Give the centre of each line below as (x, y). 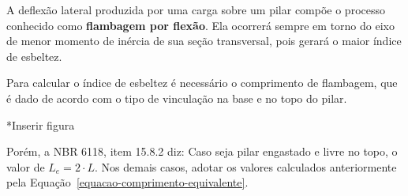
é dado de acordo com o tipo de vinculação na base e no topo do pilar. (177, 98)
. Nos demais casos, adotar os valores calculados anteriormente (245, 166)
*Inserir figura (41, 124)
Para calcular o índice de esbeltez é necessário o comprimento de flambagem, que (202, 83)
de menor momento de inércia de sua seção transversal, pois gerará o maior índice (204, 41)
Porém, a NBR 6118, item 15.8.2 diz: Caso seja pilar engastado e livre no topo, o (202, 151)
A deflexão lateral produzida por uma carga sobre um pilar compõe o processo (196, 9)
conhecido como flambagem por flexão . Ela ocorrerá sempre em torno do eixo (200, 25)
